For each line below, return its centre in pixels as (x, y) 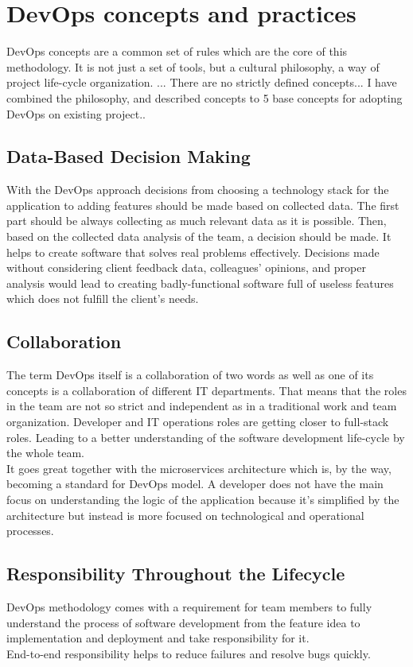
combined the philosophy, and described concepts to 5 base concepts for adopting (205, 97)
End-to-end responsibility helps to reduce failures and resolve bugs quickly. (189, 653)
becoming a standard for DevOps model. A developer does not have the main (195, 484)
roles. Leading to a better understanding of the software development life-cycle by (206, 437)
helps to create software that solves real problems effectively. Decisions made (193, 252)
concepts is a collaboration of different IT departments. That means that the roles (206, 390)
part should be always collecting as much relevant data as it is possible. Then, (197, 221)
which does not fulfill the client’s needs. (103, 299)
